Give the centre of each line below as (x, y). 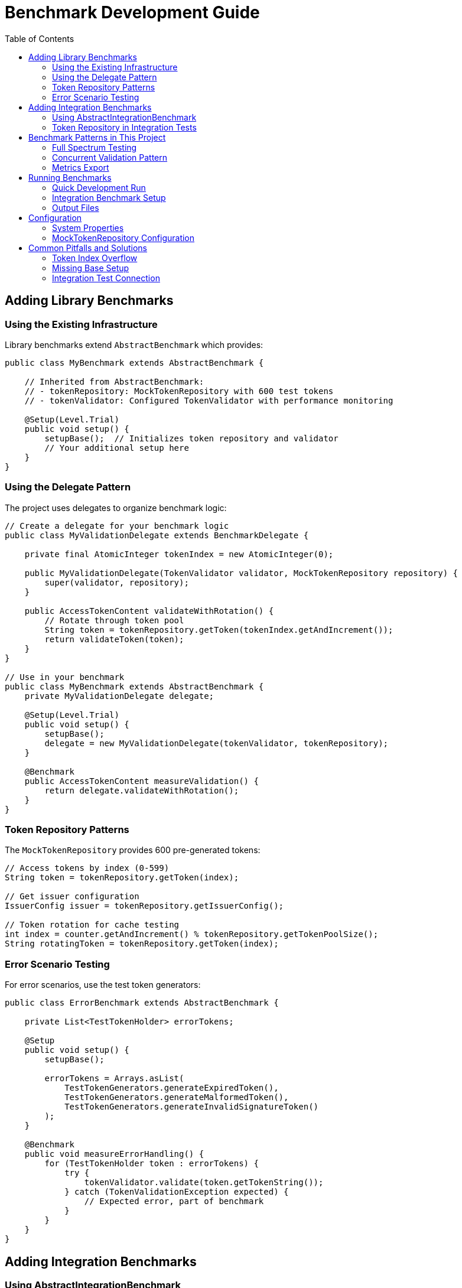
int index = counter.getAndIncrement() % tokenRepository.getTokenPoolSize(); (192, 934)
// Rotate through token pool (114, 620)
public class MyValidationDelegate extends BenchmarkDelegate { (157, 535)
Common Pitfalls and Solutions (88, 248)
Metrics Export (81, 167)
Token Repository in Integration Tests (124, 127)
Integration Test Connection (106, 278)
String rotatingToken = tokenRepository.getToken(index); (142, 944)
